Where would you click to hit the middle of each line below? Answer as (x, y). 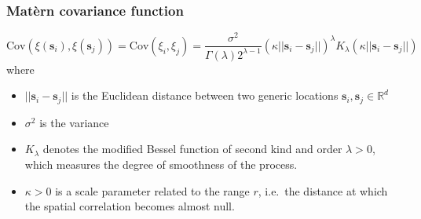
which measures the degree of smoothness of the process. (161, 164)
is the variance (74, 122)
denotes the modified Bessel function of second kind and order (192, 149)
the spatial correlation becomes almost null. (130, 206)
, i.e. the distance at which (323, 190)
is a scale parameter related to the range (152, 190)
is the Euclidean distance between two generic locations (205, 95)
